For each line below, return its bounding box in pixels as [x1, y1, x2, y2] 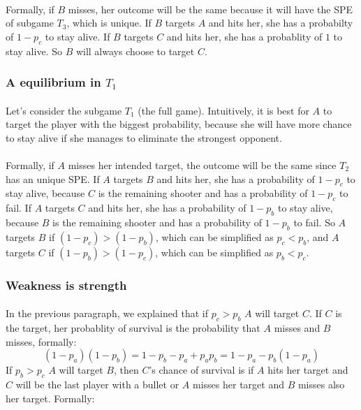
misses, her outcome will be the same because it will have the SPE [68, 1, 353, 16]
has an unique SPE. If [6, 171, 100, 186]
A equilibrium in [6, 73, 101, 91]
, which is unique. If [66, 15, 152, 30]
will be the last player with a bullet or [15, 376, 179, 391]
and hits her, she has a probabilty [208, 15, 353, 30]
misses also [297, 376, 345, 391]
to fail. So [293, 214, 335, 229]
